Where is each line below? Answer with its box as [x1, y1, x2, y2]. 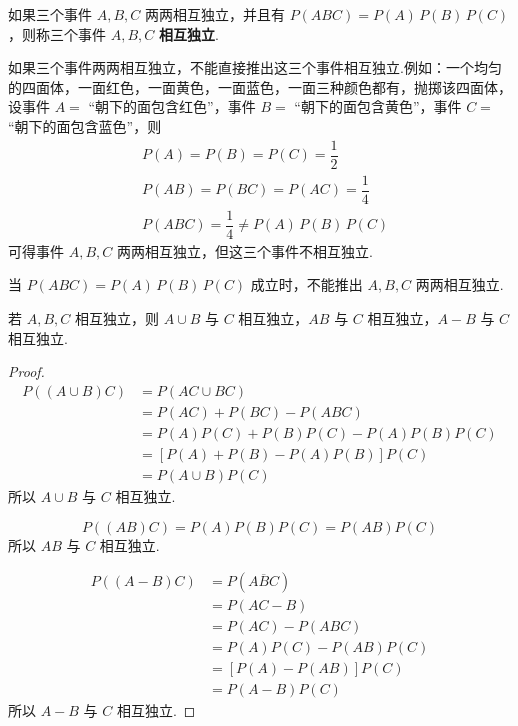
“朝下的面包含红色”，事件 [88, 96, 256, 117]
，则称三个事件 [8, 23, 106, 44]
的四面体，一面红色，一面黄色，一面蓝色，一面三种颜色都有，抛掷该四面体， [8, 76, 512, 97]
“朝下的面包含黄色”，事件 [294, 96, 462, 117]
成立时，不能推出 [250, 274, 363, 295]
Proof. [8, 361, 45, 382]
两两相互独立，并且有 [144, 4, 285, 24]
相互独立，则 [74, 308, 159, 329]
